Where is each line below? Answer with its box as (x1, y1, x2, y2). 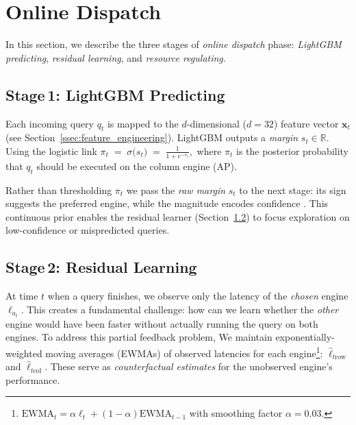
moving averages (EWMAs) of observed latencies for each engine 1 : (45, 343, 323, 360)
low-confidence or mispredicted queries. (5, 223, 170, 237)
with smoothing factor (189, 406, 283, 420)
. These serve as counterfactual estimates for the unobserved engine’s (44, 359, 333, 374)
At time (5, 289, 38, 303)
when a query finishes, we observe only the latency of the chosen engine (47, 289, 348, 303)
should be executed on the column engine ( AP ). (36, 158, 237, 173)
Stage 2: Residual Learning (5, 256, 197, 278)
